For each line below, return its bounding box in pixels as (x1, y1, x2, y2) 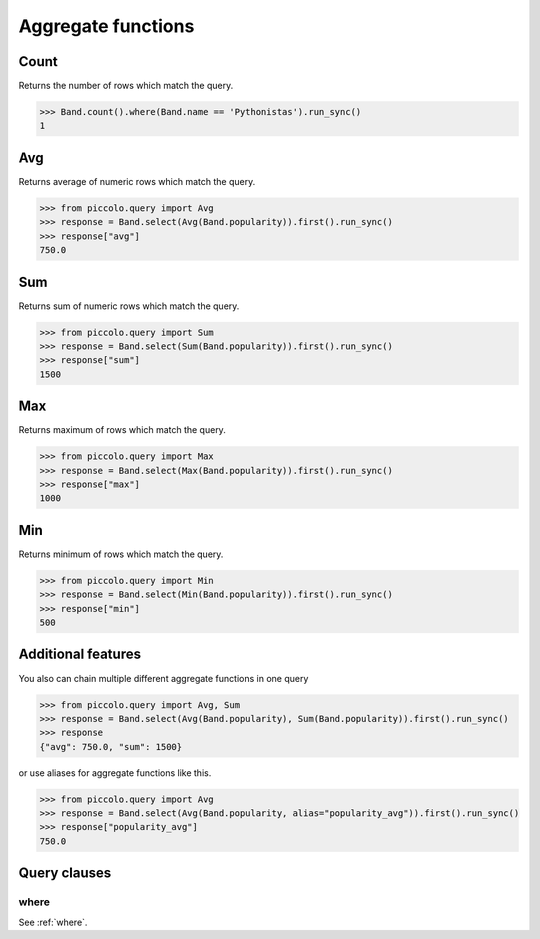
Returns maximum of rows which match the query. (18, 424, 227, 436)
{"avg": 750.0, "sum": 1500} (39, 741, 183, 752)
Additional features (18, 646, 142, 663)
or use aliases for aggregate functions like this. (18, 766, 212, 779)
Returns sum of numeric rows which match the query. (18, 300, 240, 312)
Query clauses (18, 865, 112, 882)
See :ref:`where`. (18, 916, 88, 928)
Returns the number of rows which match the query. (18, 80, 234, 92)
